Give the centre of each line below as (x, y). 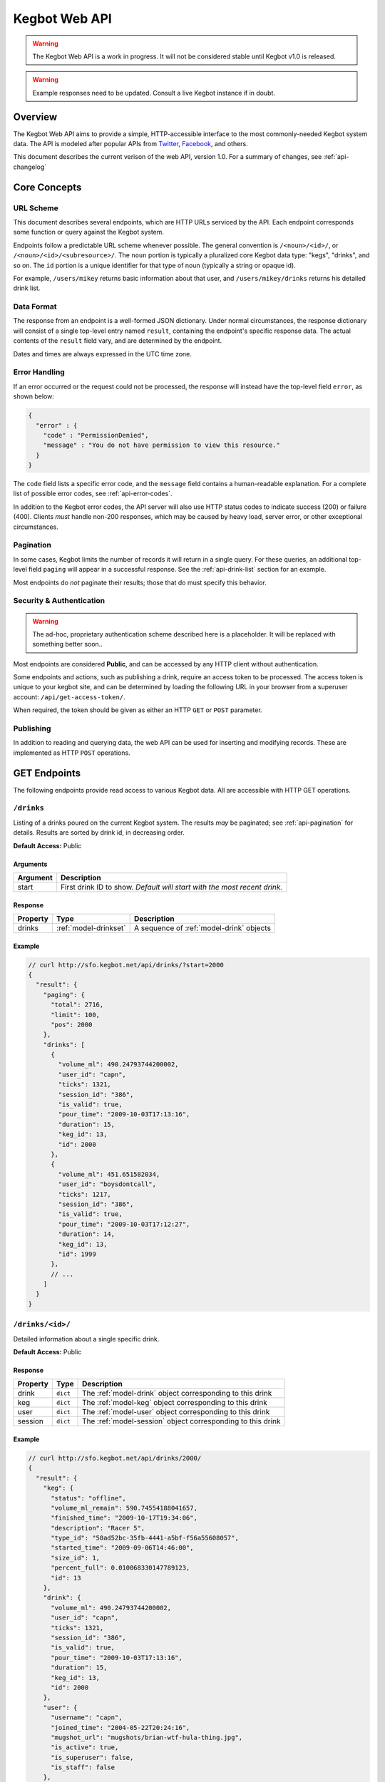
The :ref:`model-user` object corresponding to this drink (176, 1412)
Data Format (35, 307)
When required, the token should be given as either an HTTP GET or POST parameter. (138, 710)
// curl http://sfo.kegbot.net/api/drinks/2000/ (115, 1458)
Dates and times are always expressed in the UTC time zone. (103, 354)
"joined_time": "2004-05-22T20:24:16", (120, 1727)
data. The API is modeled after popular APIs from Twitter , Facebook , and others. (131, 144)
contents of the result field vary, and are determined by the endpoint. (118, 341)
